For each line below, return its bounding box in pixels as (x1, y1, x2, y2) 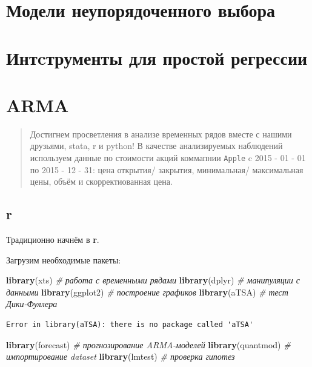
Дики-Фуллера (6, 297, 58, 310)
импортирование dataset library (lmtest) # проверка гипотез (6, 350, 235, 363)
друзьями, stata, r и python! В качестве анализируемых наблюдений (30, 139, 283, 152)
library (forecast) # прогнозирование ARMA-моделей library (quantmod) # (6, 338, 291, 351)
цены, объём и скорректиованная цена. (30, 175, 173, 188)
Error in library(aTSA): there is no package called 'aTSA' (6, 320, 254, 329)
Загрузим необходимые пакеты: (6, 253, 121, 266)
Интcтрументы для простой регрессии (6, 45, 308, 70)
